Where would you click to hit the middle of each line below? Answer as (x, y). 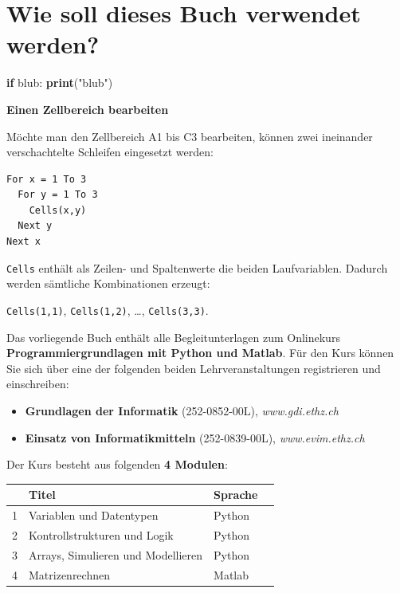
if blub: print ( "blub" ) (60, 82)
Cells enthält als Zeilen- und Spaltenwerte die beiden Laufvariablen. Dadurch (197, 267)
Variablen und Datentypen (94, 515)
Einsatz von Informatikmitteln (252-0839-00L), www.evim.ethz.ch (195, 437)
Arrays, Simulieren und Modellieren (116, 554)
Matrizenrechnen (69, 574)
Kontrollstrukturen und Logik (101, 534)
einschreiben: (38, 384)
